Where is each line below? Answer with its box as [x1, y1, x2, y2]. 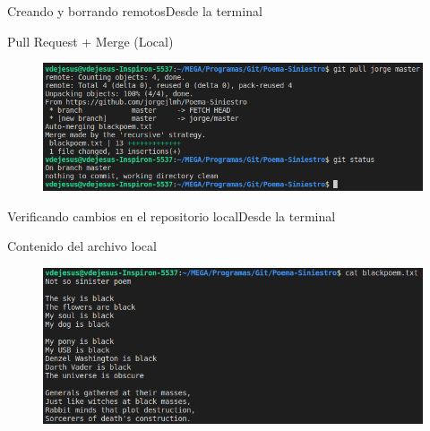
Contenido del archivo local [7, 237, 157, 255]
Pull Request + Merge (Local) [7, 31, 174, 50]
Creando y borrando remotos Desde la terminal [7, 2, 262, 20]
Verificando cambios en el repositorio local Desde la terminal [7, 206, 336, 225]
